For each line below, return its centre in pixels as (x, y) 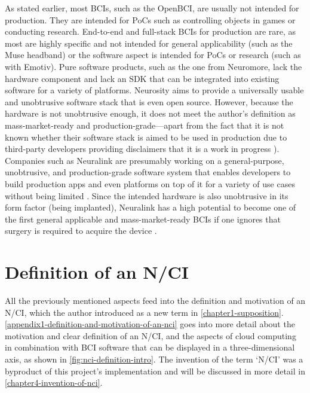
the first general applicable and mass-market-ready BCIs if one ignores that (143, 219)
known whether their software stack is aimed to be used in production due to (146, 137)
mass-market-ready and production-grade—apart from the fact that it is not (145, 125)
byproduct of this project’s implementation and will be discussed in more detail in (155, 371)
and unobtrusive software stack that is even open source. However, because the (149, 101)
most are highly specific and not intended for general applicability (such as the (149, 43)
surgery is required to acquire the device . (81, 231)
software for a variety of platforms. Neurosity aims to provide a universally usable (154, 90)
